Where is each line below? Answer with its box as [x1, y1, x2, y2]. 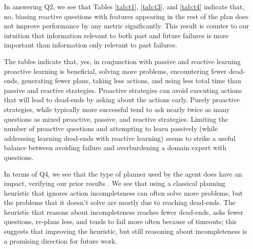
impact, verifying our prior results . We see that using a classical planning [4, 178, 226, 188]
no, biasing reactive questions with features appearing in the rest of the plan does [4, 11, 249, 21]
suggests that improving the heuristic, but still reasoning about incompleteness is [4, 226, 247, 236]
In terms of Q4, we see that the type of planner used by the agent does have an [4, 168, 242, 179]
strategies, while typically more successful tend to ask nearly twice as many [4, 104, 230, 114]
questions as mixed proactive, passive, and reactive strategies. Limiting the [4, 113, 229, 124]
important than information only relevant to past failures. [4, 40, 177, 50]
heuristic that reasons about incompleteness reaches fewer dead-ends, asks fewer [4, 206, 243, 217]
